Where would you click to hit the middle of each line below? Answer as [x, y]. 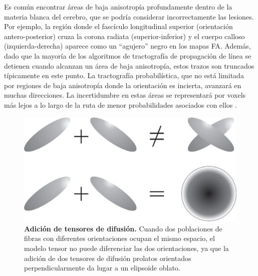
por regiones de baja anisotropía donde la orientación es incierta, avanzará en [123, 85]
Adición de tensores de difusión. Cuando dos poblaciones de [123, 228]
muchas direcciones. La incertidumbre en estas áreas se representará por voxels [125, 95]
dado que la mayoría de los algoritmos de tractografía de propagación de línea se [128, 55]
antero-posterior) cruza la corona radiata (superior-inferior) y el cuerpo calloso [124, 36]
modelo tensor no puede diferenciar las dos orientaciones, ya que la [126, 248]
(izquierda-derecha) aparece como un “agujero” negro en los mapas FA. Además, [127, 46]
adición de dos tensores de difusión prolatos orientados [108, 258]
